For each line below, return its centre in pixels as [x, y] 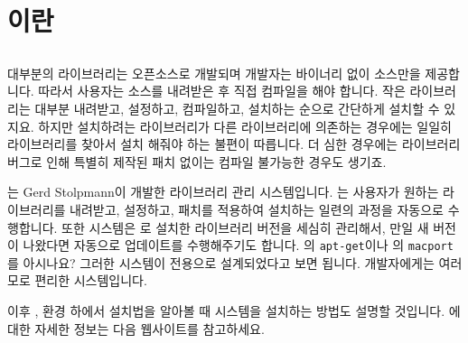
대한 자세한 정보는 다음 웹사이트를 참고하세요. [136, 328]
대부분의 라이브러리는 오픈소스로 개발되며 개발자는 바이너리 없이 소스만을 [214, 73]
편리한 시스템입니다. [91, 280]
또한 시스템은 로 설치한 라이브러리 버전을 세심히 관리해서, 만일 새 [245, 227]
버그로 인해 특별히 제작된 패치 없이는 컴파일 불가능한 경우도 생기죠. [197, 161]
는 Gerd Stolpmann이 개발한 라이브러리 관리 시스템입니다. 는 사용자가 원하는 [223, 192]
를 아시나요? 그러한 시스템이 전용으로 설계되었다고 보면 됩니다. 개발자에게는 [221, 262]
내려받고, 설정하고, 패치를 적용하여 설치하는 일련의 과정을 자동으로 [257, 209]
